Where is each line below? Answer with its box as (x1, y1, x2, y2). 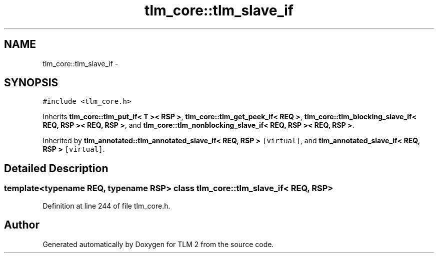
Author (4, 219, 39, 232)
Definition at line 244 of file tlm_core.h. (42, 201, 170, 210)
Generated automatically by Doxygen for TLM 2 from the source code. (42, 240, 274, 249)
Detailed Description (4, 162, 108, 175)
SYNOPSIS (4, 76, 58, 89)
